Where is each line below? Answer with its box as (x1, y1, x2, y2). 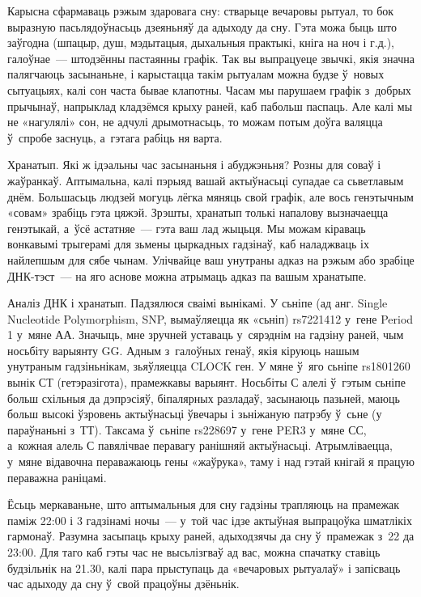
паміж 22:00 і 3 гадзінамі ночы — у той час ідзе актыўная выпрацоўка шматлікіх (7, 511, 412, 528)
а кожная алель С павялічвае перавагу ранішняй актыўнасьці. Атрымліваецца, (7, 437, 393, 454)
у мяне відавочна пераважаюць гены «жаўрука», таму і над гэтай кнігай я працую (7, 453, 415, 470)
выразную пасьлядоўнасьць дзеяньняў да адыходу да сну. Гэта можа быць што (7, 18, 397, 35)
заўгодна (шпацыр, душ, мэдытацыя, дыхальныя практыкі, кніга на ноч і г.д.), (7, 34, 394, 51)
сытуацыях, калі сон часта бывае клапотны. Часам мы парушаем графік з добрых (7, 81, 411, 98)
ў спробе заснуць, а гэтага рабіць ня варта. (7, 129, 223, 146)
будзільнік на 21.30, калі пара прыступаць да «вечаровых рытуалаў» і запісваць (7, 559, 401, 576)
